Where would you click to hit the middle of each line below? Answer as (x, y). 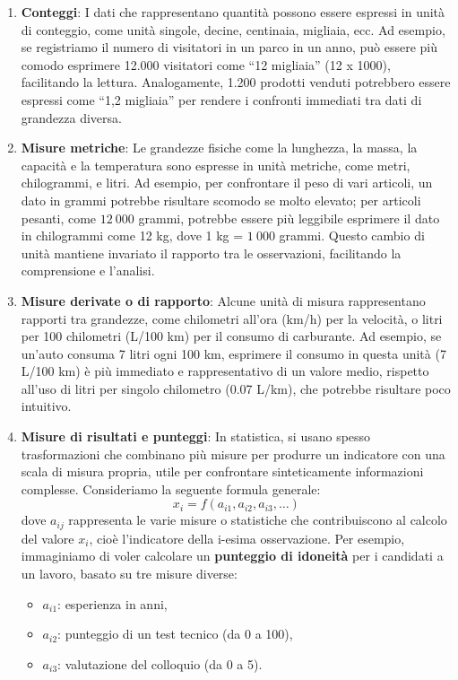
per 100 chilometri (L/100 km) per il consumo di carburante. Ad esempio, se (231, 336)
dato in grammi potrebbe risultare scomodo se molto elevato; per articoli (221, 200)
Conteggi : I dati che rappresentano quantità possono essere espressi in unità (233, 12)
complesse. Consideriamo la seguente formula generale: (171, 488)
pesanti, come (59, 218)
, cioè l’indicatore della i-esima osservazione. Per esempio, (247, 538)
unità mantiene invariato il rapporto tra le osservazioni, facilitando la (211, 253)
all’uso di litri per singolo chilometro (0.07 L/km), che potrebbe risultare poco (236, 388)
